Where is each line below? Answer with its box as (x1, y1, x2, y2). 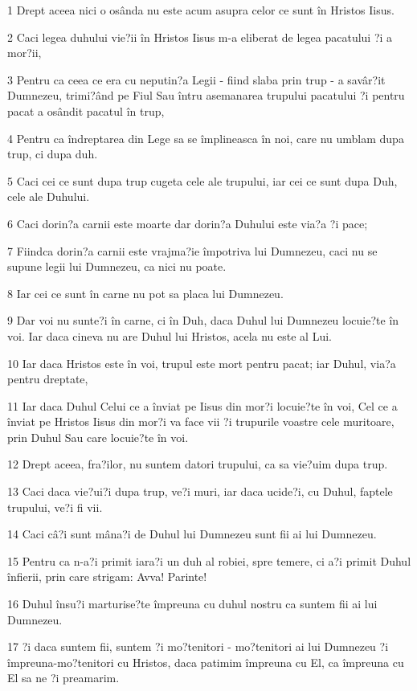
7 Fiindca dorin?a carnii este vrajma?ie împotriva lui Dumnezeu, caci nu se (7, 242, 378, 259)
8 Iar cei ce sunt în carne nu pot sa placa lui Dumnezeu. (7, 284, 284, 301)
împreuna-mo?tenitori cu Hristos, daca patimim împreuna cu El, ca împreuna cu (7, 653, 404, 670)
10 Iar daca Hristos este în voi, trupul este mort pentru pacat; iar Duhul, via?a (7, 354, 396, 371)
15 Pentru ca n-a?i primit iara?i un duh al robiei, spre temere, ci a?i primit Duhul (7, 552, 411, 569)
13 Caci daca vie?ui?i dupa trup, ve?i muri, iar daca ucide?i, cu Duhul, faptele (7, 483, 393, 500)
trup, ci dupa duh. (7, 145, 98, 162)
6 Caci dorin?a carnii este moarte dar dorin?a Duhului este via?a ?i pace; (7, 215, 368, 231)
